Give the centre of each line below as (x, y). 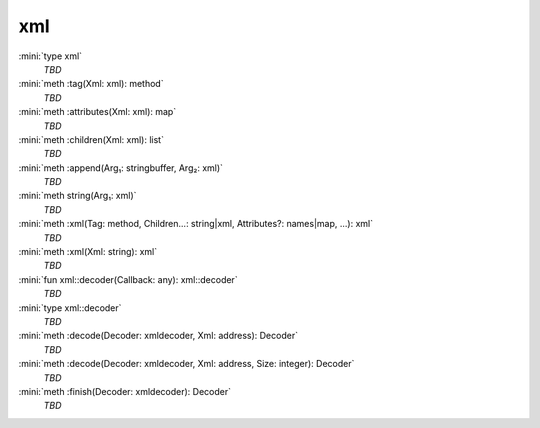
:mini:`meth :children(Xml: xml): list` (91, 139)
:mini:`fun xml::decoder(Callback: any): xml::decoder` (128, 279)
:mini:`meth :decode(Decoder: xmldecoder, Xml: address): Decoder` (158, 336)
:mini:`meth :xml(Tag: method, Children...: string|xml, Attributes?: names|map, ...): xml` (196, 224)
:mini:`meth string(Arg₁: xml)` (77, 196)
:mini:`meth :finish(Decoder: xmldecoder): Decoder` (125, 391)
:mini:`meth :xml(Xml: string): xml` (88, 252)
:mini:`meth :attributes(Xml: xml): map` (97, 112)
